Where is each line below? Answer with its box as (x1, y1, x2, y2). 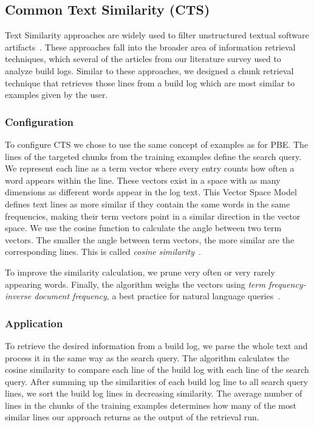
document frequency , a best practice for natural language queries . (34, 290, 281, 302)
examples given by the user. (5, 88, 108, 101)
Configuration (5, 114, 74, 129)
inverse (5, 290, 32, 302)
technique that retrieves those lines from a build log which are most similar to (5, 76, 295, 89)
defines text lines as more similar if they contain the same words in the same (5, 197, 290, 210)
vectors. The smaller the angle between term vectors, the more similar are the (5, 233, 295, 246)
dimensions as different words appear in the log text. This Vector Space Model (5, 186, 297, 198)
